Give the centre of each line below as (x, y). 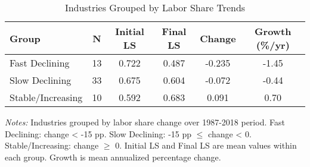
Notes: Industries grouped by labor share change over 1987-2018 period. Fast (145, 122)
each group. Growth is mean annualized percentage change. (113, 157)
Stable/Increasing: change (52, 145)
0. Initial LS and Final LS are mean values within (206, 145)
